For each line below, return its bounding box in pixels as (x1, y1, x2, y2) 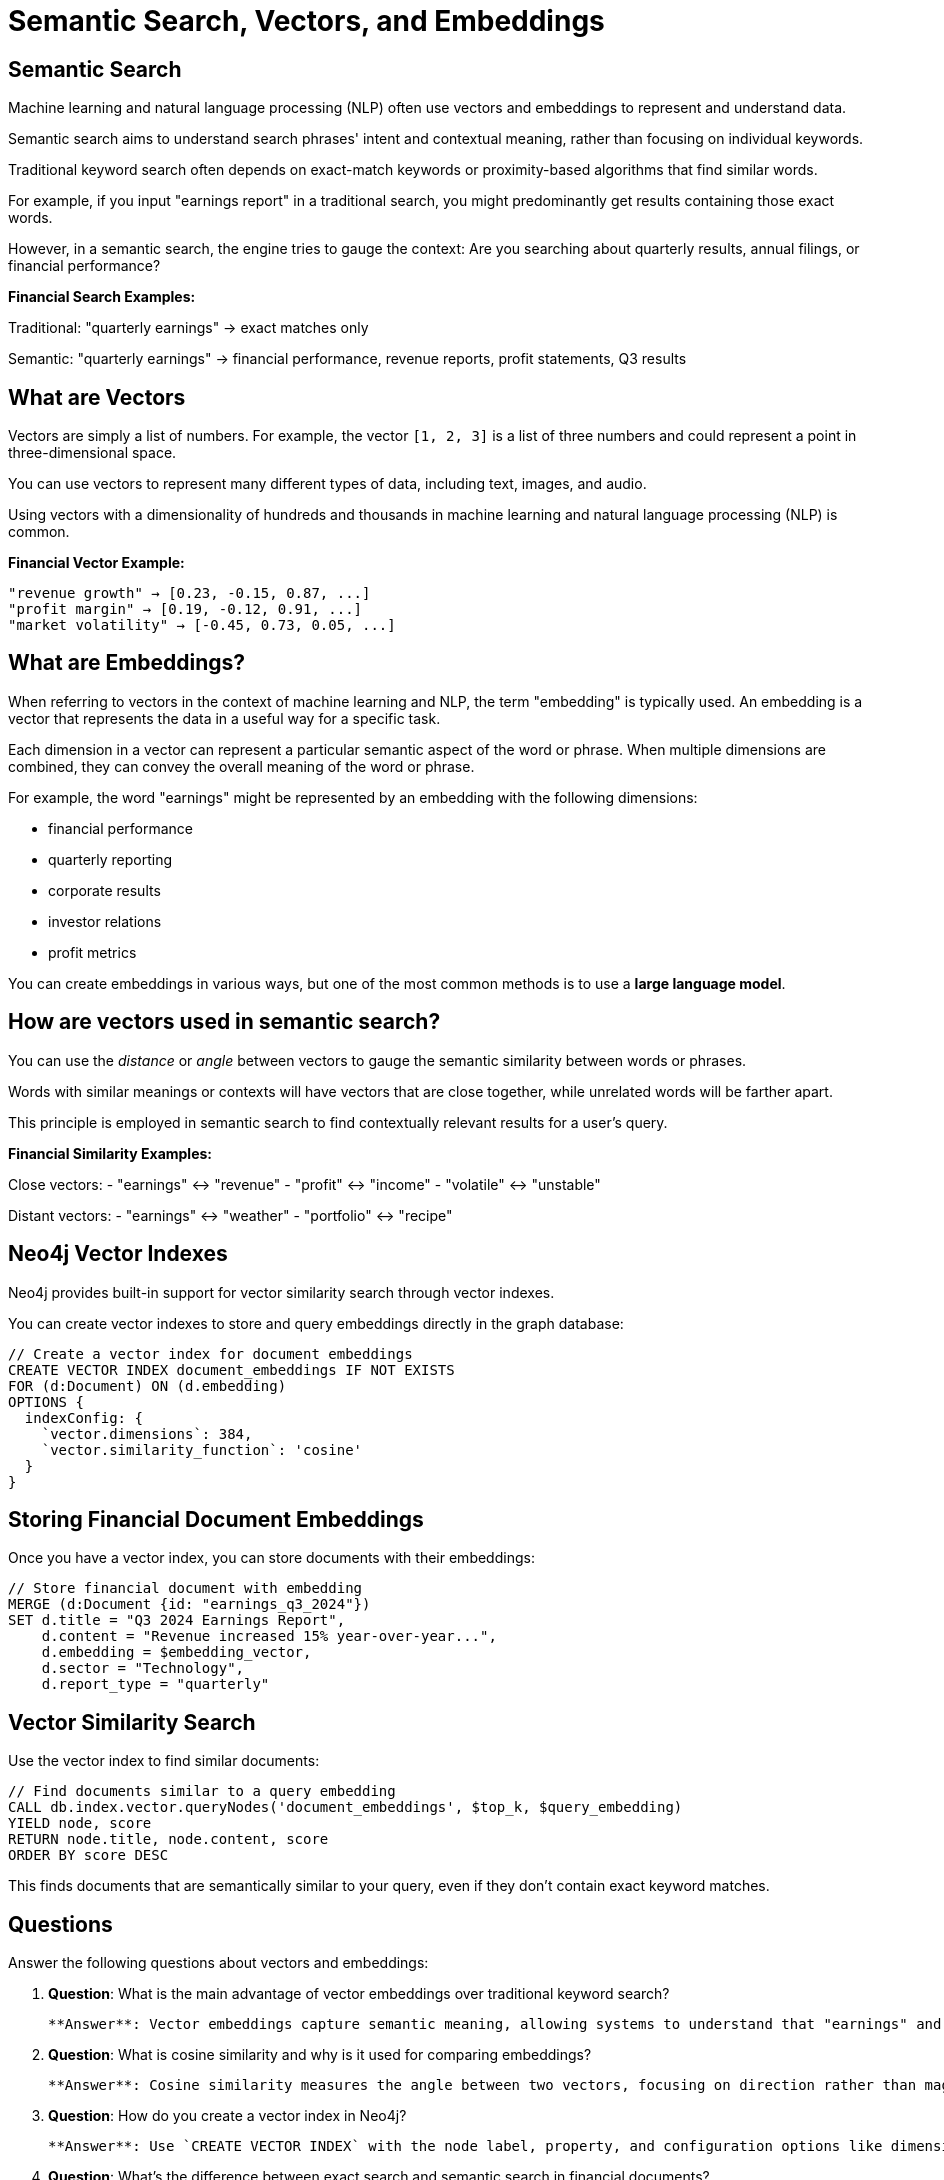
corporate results (48, 881, 161, 899)
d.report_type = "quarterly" (41, 1676, 270, 1693)
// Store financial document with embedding (8, 1580, 363, 1597)
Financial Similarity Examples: (8, 1144, 213, 1162)
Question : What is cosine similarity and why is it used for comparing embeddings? (48, 2046, 592, 2064)
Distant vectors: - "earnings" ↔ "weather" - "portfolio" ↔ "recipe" (8, 1206, 453, 1224)
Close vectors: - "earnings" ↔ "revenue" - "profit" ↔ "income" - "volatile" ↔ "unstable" (8, 1175, 601, 1193)
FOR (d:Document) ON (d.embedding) (8, 1377, 287, 1394)
